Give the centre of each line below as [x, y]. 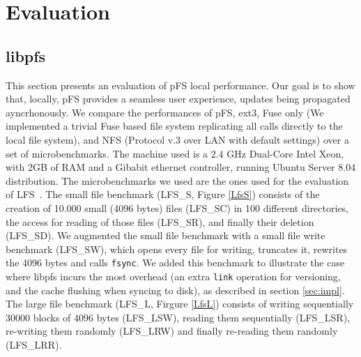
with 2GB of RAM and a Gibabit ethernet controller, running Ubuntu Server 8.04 [181, 167]
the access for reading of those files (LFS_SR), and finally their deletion [160, 221]
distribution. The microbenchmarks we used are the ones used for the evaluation [177, 180]
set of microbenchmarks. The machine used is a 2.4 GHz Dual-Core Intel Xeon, [175, 153]
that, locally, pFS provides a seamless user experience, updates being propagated [178, 99]
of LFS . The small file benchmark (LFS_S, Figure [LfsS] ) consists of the [163, 194]
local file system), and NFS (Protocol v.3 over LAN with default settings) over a [177, 139]
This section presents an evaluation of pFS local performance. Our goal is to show [180, 85]
